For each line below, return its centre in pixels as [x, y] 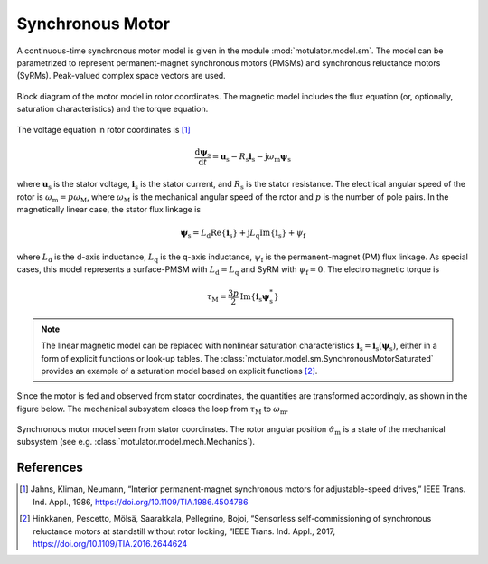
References [50, 468]
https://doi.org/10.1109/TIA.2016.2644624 [110, 543]
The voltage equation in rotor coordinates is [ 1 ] [104, 129]
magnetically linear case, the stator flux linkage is [109, 210]
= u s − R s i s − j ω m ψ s [252, 158]
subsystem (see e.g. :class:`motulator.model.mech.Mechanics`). [136, 442]
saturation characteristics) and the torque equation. [113, 109]
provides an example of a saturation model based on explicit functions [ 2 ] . [179, 371]
